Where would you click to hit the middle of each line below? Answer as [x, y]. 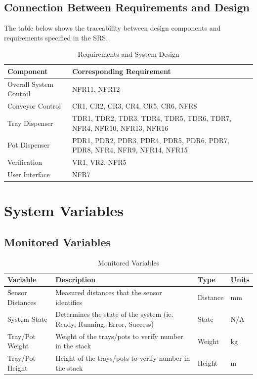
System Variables [64, 210]
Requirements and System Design [128, 54]
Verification [25, 162]
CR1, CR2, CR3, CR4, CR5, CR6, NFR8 [134, 106]
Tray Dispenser [30, 123]
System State [27, 319]
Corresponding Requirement [121, 71]
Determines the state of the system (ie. [114, 314]
